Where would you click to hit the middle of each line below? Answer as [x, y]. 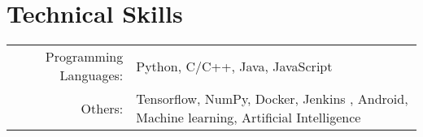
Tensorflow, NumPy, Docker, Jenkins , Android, [272, 99]
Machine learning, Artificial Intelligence [249, 118]
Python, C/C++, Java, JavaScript [234, 66]
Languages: [92, 75]
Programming [84, 57]
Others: [102, 108]
